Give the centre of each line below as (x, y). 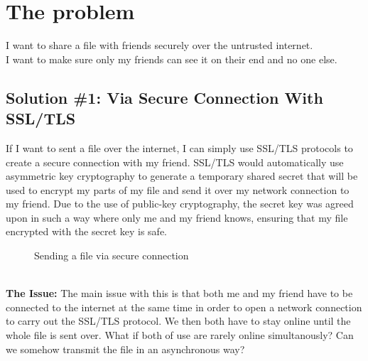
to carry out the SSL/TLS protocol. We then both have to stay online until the (178, 321)
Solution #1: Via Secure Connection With (164, 97)
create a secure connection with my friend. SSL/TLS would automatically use (175, 162)
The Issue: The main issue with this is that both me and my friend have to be (179, 293)
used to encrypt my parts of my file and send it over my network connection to (178, 189)
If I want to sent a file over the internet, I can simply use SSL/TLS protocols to (179, 147)
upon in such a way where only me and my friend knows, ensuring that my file (177, 217)
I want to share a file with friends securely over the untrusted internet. (159, 45)
